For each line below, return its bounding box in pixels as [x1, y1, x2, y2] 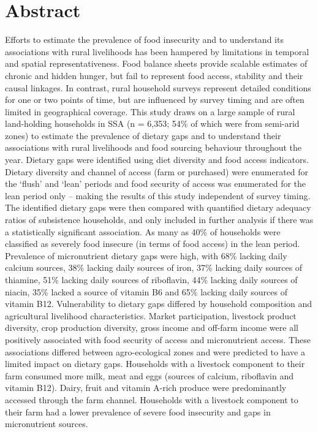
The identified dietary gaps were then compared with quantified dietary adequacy [5, 201, 311, 214]
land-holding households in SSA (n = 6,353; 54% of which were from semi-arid [5, 117, 300, 130]
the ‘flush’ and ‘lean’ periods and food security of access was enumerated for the [5, 177, 306, 190]
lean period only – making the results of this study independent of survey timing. [5, 189, 311, 202]
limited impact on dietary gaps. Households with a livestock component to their [5, 357, 305, 370]
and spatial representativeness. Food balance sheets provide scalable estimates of [5, 57, 308, 70]
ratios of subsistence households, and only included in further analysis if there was [5, 213, 314, 226]
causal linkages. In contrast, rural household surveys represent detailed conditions [5, 81, 311, 94]
